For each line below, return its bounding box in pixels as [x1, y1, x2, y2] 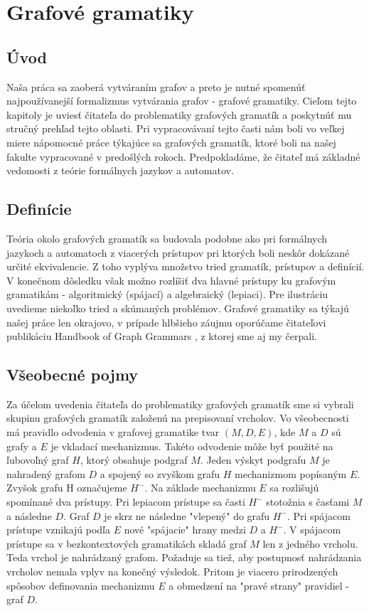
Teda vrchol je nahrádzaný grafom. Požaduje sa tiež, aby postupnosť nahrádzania [6, 550, 362, 565]
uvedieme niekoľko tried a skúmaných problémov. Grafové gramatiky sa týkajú [6, 300, 349, 315]
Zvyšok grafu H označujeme [6, 480, 127, 495]
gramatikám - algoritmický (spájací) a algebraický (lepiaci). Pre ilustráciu [6, 287, 328, 302]
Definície [6, 198, 72, 220]
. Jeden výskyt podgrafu [200, 452, 306, 467]
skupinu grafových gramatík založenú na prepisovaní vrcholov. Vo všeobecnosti [6, 410, 349, 425]
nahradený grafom [6, 466, 85, 481]
